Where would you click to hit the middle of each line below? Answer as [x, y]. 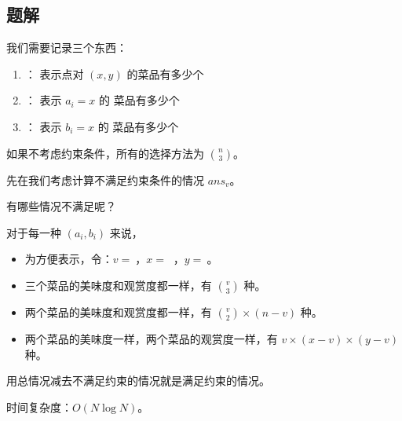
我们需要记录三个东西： [67, 48]
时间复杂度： [39, 406]
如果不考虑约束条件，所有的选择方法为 [105, 153]
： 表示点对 [54, 73]
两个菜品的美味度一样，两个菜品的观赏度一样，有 [151, 338]
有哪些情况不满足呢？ [61, 206]
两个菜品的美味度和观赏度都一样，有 [118, 311]
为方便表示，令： [69, 259]
